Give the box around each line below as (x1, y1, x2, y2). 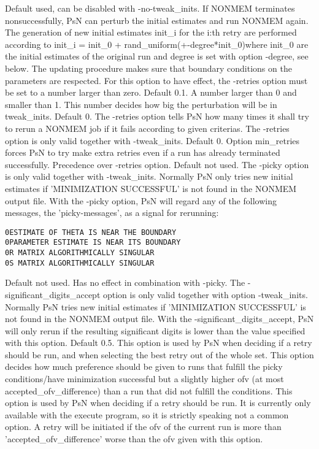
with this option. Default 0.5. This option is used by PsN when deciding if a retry (5, 336, 312, 349)
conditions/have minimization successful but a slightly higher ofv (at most (5, 372, 284, 385)
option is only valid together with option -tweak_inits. (102, 288, 308, 301)
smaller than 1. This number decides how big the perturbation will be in (5, 98, 277, 110)
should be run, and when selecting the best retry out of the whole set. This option (5, 348, 314, 361)
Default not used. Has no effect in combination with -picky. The (5, 276, 245, 289)
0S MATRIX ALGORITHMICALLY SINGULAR (5, 258, 155, 267)
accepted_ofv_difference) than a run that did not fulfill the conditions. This (5, 384, 293, 397)
